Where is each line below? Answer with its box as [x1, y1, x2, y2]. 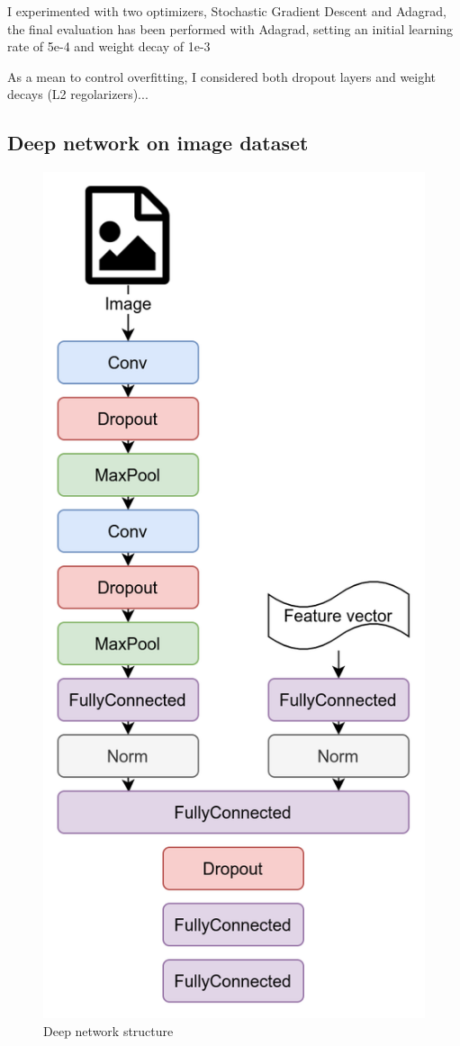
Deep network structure [43, 1021, 174, 1040]
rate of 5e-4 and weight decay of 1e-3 [7, 37, 211, 56]
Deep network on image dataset [7, 129, 309, 157]
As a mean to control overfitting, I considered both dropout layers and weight [7, 67, 437, 86]
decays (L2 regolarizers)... [7, 85, 149, 104]
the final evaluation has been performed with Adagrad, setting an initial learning [7, 19, 454, 38]
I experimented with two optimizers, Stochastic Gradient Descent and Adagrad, [7, 2, 446, 20]
